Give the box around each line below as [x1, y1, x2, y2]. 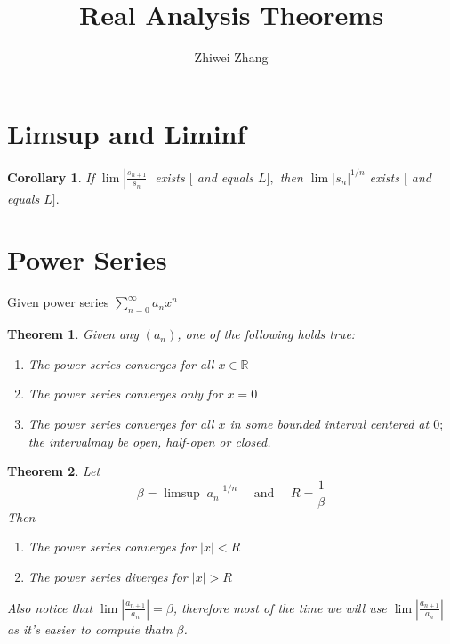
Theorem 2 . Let [7, 462, 100, 480]
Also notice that [7, 598, 93, 616]
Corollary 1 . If [7, 167, 94, 186]
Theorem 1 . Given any [7, 325, 139, 343]
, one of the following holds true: [177, 325, 356, 343]
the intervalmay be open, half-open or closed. [28, 431, 271, 450]
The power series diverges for [28, 567, 188, 585]
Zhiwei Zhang [194, 48, 269, 67]
